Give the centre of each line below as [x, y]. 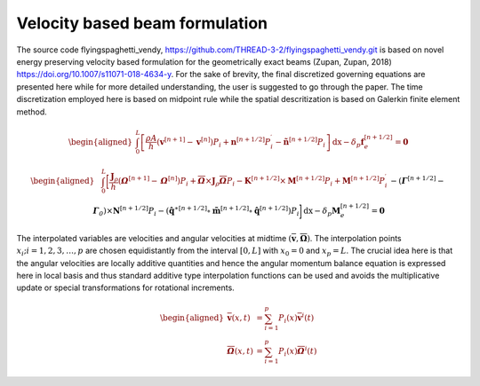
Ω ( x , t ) [240, 351]
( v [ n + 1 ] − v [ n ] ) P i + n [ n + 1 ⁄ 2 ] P [214, 142]
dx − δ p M [322, 212]
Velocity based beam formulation [142, 23]
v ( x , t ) [239, 318]
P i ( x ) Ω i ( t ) [298, 351]
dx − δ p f [348, 143]
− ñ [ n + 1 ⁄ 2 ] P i [300, 142]
